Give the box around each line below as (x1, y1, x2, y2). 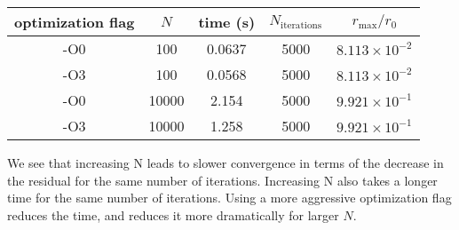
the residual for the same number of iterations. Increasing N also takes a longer (7, 171, 438, 189)
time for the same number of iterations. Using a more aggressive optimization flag (7, 188, 452, 207)
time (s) (198, 12, 256, 32)
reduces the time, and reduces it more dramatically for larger (7, 205, 339, 224)
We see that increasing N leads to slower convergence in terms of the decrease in (7, 154, 444, 171)
